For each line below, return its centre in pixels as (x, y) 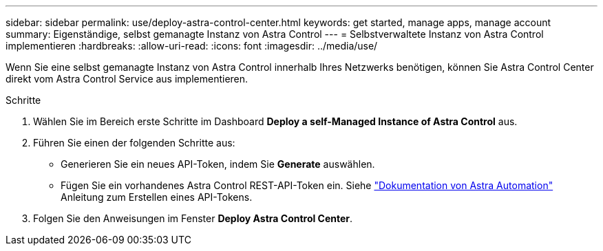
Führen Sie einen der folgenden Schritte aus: (134, 143)
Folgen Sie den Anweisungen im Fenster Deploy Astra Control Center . (193, 218)
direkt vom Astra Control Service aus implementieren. (127, 79)
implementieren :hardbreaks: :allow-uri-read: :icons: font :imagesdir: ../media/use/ (192, 46)
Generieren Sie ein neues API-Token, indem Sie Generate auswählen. (218, 164)
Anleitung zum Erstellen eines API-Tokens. (157, 197)
